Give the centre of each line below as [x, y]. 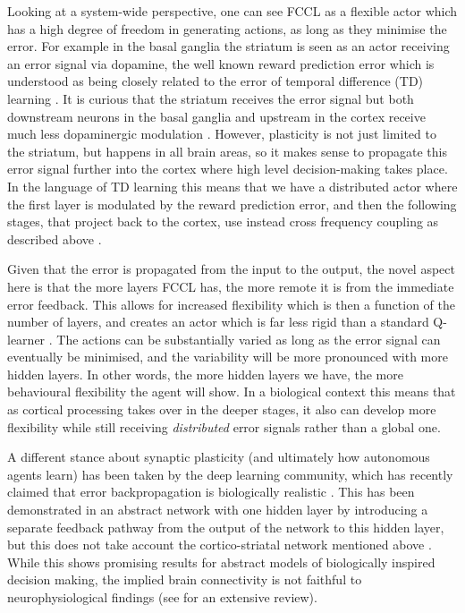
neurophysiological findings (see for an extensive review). [162, 597]
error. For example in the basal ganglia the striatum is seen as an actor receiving [228, 46]
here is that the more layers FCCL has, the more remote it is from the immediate [231, 286]
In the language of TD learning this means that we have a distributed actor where [232, 186]
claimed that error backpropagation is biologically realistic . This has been [211, 492]
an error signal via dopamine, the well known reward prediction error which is [221, 63]
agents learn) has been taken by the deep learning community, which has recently [230, 474]
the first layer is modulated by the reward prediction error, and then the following [232, 204]
